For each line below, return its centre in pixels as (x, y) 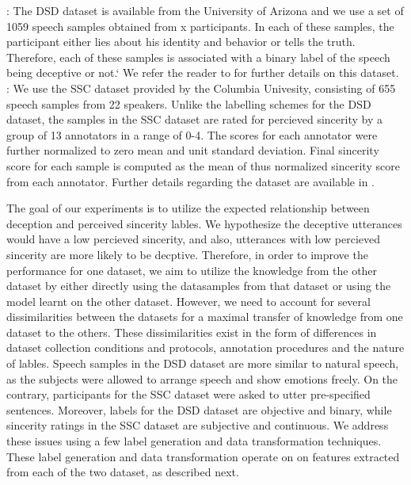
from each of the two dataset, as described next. (123, 472)
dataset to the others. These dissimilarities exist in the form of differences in (192, 332)
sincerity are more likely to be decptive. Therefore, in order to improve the (187, 254)
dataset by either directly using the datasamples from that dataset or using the (199, 286)
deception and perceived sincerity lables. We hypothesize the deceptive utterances (204, 223)
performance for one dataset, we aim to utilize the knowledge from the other (192, 270)
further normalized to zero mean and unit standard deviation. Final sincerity (193, 150)
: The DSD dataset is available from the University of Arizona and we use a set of (205, 10)
